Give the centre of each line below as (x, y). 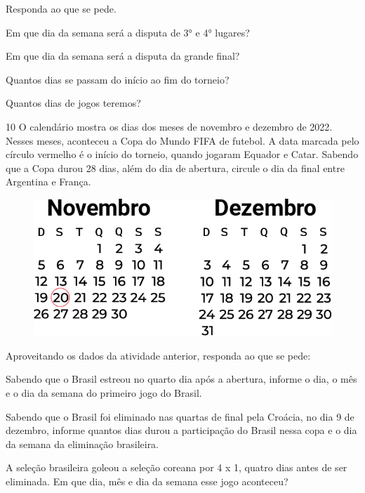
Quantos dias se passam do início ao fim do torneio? (118, 79)
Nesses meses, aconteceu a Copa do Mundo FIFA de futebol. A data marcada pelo (182, 140)
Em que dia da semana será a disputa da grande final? (123, 56)
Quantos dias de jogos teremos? (73, 103)
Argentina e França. (48, 182)
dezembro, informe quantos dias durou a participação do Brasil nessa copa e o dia (181, 430)
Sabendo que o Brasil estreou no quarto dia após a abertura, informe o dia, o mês (181, 379)
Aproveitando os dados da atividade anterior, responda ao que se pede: (158, 355)
